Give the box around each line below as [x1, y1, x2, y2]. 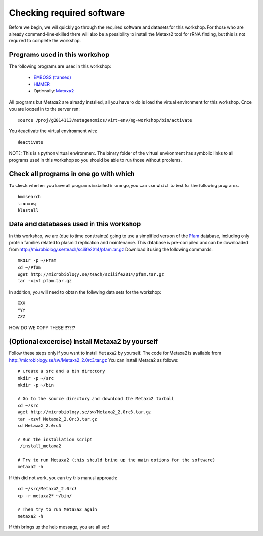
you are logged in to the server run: [9, 106, 80, 112]
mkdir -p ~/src [18, 375, 54, 381]
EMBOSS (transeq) [33, 74, 72, 80]
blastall [18, 207, 38, 213]
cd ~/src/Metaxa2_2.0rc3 [18, 486, 77, 492]
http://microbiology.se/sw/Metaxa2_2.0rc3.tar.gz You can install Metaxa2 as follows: [9, 357, 179, 363]
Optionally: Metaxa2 [33, 88, 74, 94]
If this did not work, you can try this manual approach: [9, 475, 118, 481]
